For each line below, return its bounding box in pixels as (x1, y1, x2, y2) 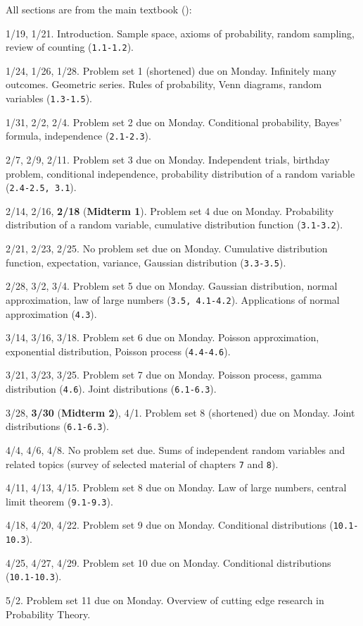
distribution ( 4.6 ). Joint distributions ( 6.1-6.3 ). (6, 381, 217, 396)
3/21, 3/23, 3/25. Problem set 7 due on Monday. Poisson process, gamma (6, 367, 322, 382)
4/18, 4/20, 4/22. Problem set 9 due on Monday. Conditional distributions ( (6, 517, 333, 532)
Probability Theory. (6, 606, 91, 621)
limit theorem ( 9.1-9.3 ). (6, 493, 113, 508)
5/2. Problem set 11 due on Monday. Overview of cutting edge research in (6, 593, 324, 607)
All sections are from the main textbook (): (6, 2, 192, 16)
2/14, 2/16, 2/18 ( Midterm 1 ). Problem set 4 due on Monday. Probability (6, 203, 334, 218)
